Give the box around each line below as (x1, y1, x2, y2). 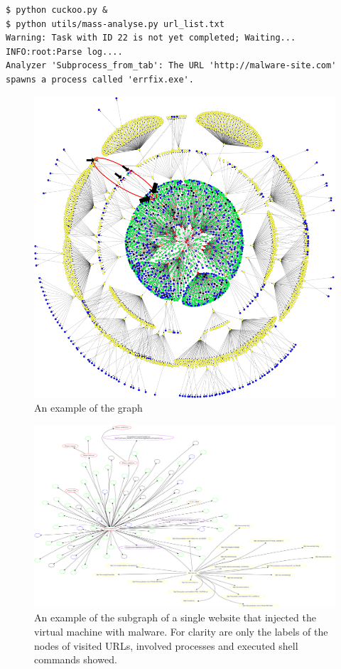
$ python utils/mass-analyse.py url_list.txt (6, 18, 224, 29)
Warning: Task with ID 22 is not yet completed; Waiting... (6, 33, 296, 43)
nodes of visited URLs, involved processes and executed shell (34, 638, 298, 653)
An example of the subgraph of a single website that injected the (34, 610, 316, 625)
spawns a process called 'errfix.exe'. (6, 74, 194, 85)
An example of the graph (34, 400, 143, 415)
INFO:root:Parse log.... (6, 46, 123, 57)
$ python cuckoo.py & (6, 5, 108, 15)
